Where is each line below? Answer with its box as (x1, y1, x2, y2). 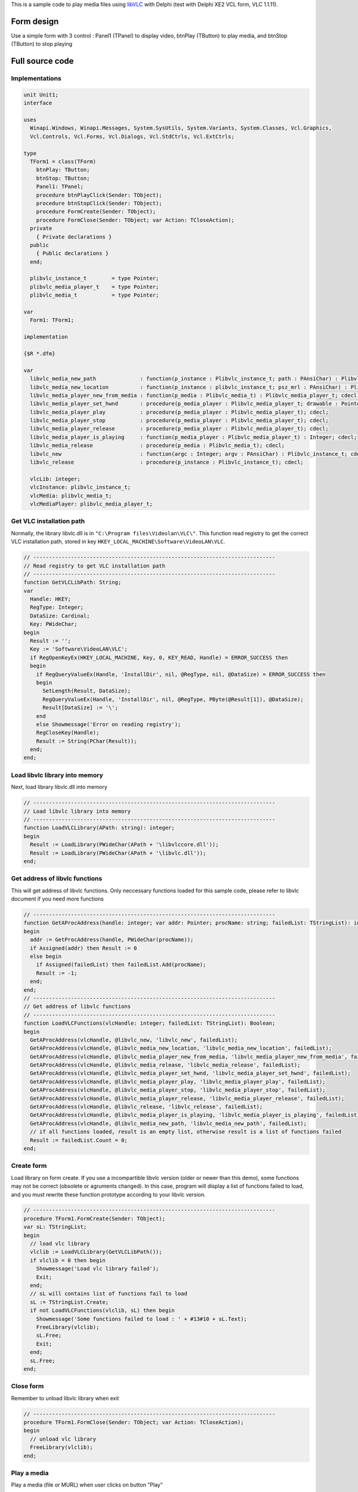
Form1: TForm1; (30, 317, 75, 323)
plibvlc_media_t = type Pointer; (30, 292, 159, 298)
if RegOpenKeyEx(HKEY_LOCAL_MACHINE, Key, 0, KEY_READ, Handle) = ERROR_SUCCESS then (30, 654, 288, 661)
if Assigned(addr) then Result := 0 (30, 945, 137, 951)
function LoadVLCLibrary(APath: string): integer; (23, 824, 175, 831)
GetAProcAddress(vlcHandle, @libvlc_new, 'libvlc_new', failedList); (30, 1036, 238, 1043)
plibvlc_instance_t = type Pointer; (30, 275, 159, 282)
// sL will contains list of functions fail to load (30, 1290, 187, 1297)
